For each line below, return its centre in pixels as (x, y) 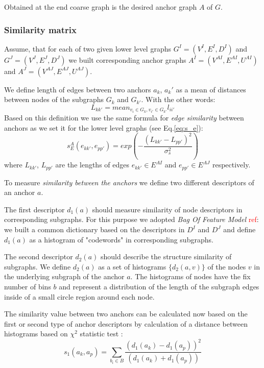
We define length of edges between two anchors (78, 89)
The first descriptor (34, 209)
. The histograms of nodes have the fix (190, 276)
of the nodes (227, 266)
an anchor (20, 192)
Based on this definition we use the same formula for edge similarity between (124, 118)
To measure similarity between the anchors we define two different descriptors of (129, 182)
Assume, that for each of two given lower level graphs (88, 48)
